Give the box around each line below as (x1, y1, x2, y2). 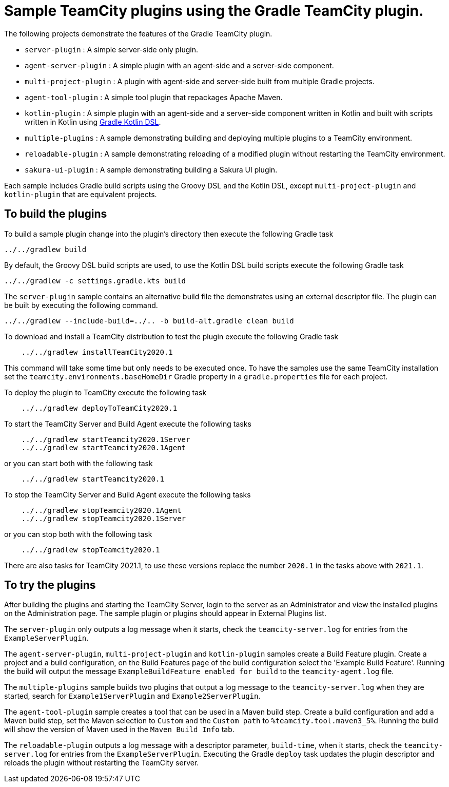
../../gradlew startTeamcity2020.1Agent (21, 443, 186, 452)
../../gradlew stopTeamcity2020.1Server (21, 514, 186, 523)
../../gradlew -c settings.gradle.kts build (4, 276, 186, 285)
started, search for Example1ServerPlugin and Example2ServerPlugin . (4, 692, 261, 701)
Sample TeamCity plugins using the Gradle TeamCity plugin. (4, 2, 424, 20)
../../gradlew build (4, 245, 87, 254)
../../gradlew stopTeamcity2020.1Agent (21, 506, 182, 514)
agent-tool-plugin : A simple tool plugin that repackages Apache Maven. (25, 92, 283, 102)
